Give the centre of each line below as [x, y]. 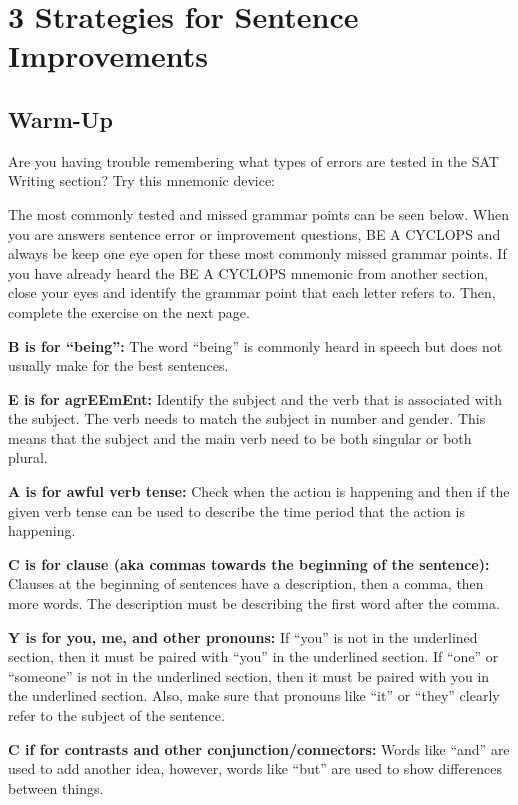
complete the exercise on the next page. [129, 311]
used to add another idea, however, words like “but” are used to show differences [255, 768]
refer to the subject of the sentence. [116, 715]
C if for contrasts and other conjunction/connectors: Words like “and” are [259, 748]
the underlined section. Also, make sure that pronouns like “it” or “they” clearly [254, 695]
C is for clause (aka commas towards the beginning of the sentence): [249, 563]
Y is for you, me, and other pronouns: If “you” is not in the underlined [243, 636]
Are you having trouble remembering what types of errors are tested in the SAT [253, 160]
